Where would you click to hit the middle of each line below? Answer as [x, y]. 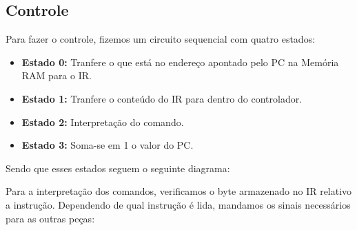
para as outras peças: [50, 218]
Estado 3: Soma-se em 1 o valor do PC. [108, 145]
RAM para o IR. [57, 75]
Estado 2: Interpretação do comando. [103, 122]
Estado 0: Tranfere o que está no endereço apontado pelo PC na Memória [180, 62]
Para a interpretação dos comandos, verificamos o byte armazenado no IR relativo [179, 191]
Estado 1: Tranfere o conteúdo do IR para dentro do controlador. [162, 98]
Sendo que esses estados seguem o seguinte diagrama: [118, 168]
